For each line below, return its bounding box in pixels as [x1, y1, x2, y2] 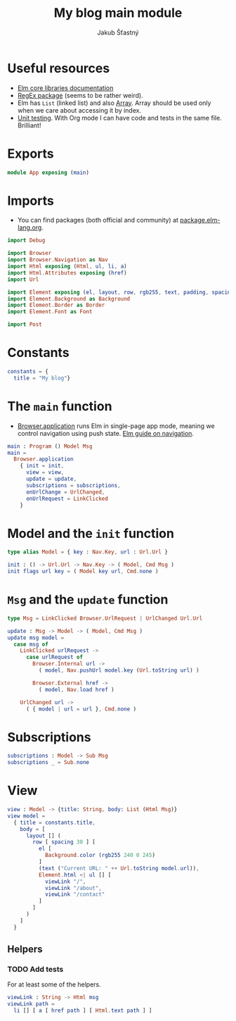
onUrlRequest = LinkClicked [25, 495, 109, 502]
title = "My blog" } [13, 375, 71, 382]
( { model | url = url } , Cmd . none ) [25, 706, 137, 713]
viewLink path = [7, 1001, 55, 1008]
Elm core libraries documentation [17, 83, 114, 92]
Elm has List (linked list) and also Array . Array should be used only [17, 99, 211, 107]
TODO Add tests [7, 965, 64, 974]
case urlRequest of [25, 653, 83, 661]
